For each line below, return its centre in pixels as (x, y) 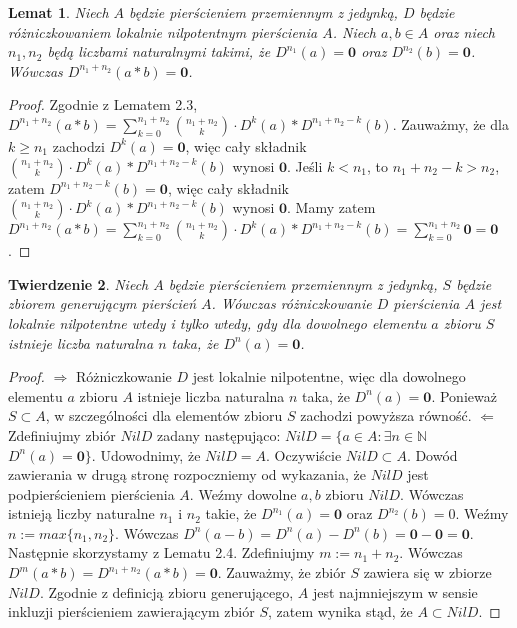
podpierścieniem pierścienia (91, 493)
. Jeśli (305, 165)
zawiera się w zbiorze (427, 572)
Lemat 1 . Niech (58, 12)
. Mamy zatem (331, 207)
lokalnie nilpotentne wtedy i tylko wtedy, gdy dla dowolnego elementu (217, 322)
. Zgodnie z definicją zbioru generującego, (166, 591)
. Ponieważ (464, 395)
